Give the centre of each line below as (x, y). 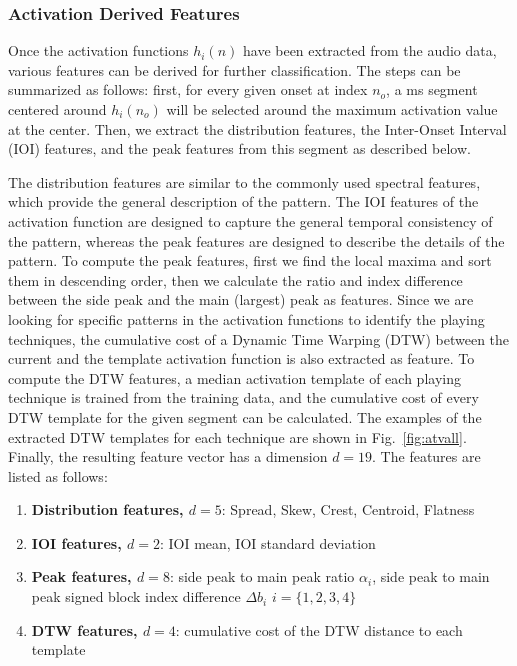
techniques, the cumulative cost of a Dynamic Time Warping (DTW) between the (259, 338)
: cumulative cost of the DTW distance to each (319, 629)
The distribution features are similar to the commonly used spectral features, (244, 181)
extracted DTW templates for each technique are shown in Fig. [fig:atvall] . (237, 436)
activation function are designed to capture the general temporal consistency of (250, 220)
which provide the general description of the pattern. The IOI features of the (243, 201)
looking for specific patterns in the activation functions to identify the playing (246, 318)
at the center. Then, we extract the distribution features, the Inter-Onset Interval (257, 128)
